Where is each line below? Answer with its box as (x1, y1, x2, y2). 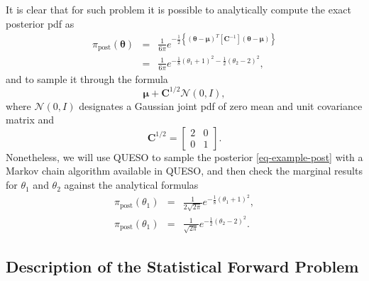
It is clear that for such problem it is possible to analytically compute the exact (6, 2, 351, 16)
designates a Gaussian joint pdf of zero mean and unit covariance (79, 98, 363, 113)
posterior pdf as (6, 16, 75, 31)
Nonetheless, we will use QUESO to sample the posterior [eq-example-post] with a (6, 149, 363, 164)
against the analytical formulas (64, 177, 199, 192)
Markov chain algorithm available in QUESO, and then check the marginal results (6, 163, 363, 178)
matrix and (6, 112, 55, 127)
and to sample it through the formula (6, 71, 168, 86)
